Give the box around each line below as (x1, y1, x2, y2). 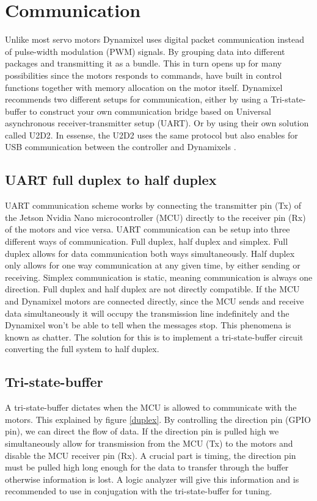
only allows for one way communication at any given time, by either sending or (5, 259, 301, 272)
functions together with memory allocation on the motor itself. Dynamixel (5, 81, 283, 93)
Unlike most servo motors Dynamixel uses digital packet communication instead (5, 33, 304, 46)
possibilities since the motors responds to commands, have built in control (5, 68, 282, 81)
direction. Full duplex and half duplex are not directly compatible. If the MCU (5, 283, 300, 295)
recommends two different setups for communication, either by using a (5, 93, 268, 106)
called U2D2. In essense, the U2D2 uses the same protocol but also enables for (5, 128, 298, 141)
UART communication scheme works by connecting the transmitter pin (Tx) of (5, 199, 302, 212)
